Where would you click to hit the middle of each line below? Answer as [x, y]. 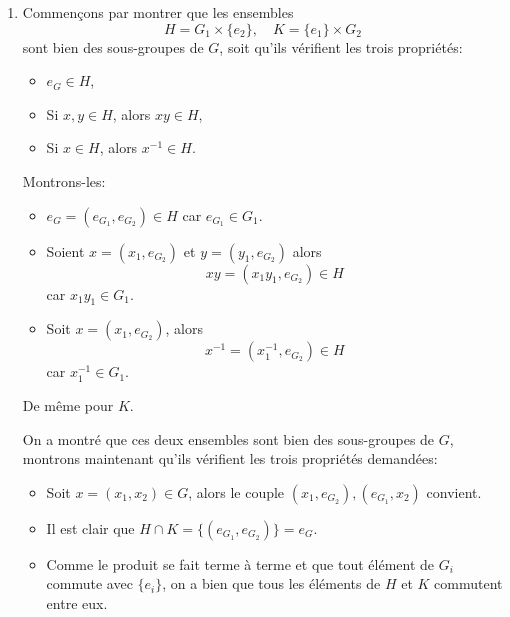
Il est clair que [90, 527]
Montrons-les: [64, 180]
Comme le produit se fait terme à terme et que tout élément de [240, 563]
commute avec [89, 583]
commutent [468, 583]
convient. [454, 491]
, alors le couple [236, 491]
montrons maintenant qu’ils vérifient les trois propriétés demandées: [230, 458]
